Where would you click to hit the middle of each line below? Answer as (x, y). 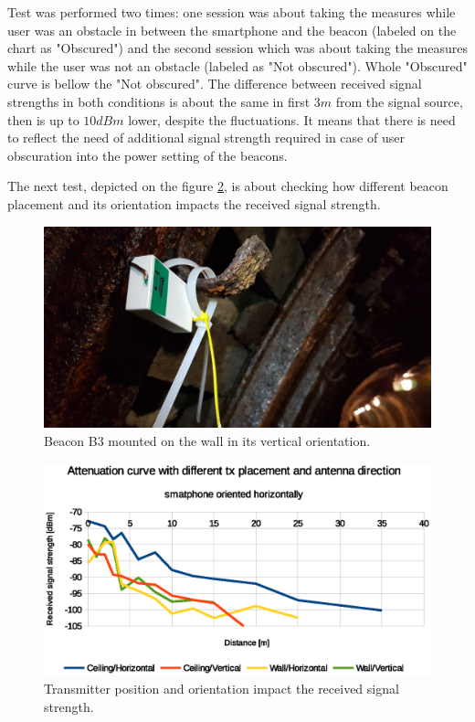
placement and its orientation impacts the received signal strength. (194, 203)
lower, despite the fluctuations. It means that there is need (292, 119)
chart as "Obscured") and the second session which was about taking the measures (237, 48)
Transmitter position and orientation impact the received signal (222, 688)
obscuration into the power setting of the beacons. (148, 155)
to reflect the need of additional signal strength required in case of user (206, 138)
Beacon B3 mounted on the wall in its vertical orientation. (207, 441)
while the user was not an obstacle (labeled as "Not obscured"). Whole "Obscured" (237, 65)
